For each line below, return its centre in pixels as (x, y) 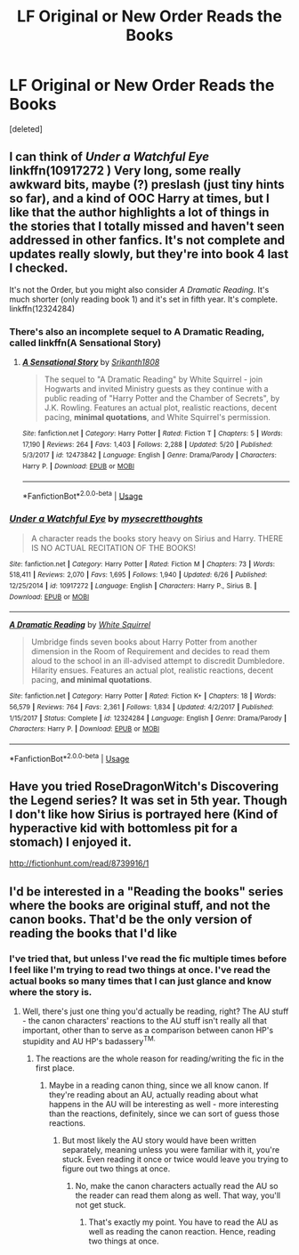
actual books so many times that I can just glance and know (141, 981)
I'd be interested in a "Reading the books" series (146, 891)
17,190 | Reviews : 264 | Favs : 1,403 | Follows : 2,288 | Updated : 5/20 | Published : (147, 444)
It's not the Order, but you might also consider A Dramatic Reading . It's (139, 289)
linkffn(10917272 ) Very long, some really (125, 171)
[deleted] (26, 129)
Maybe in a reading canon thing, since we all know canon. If (158, 1085)
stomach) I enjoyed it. (70, 842)
